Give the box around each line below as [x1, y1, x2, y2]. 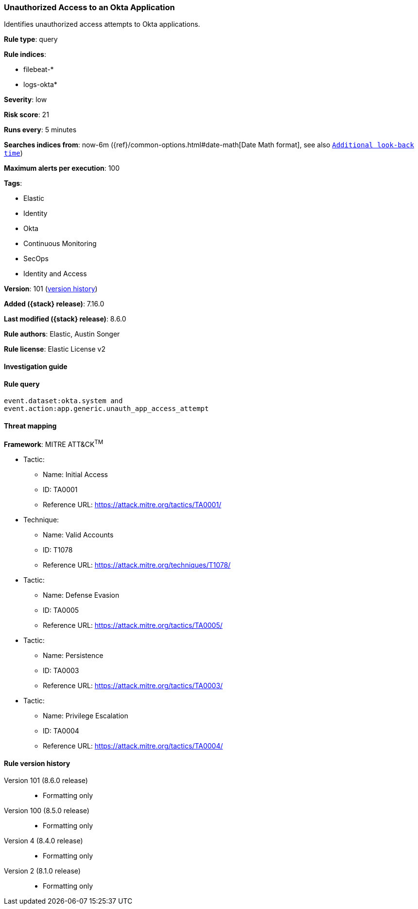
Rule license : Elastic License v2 [4, 345, 105, 354]
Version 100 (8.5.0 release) [4, 806, 89, 815]
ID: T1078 [43, 546, 73, 554]
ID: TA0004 [43, 727, 79, 735]
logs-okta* [23, 80, 57, 89]
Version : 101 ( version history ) [4, 285, 98, 293]
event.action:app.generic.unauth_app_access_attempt [4, 405, 209, 413]
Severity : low [4, 95, 47, 104]
